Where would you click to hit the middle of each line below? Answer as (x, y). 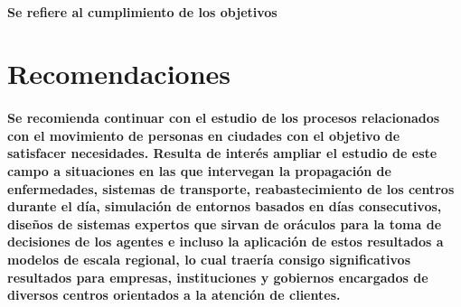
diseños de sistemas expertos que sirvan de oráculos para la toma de (225, 223)
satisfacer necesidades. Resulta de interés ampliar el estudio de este (222, 153)
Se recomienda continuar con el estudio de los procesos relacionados (224, 118)
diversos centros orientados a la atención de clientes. (174, 295)
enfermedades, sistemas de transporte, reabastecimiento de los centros (231, 188)
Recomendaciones (119, 74)
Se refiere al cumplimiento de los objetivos (142, 11)
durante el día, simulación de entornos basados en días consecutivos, (225, 206)
